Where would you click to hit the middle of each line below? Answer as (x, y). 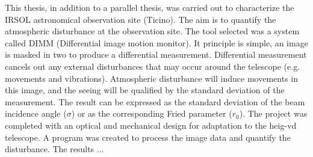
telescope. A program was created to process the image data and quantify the (148, 137)
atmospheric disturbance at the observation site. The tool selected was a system (152, 31)
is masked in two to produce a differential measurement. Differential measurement (156, 54)
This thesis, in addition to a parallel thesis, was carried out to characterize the (150, 7)
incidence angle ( (36, 113)
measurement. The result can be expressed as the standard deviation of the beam (155, 101)
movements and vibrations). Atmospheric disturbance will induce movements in (151, 78)
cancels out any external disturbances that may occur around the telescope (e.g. (153, 66)
